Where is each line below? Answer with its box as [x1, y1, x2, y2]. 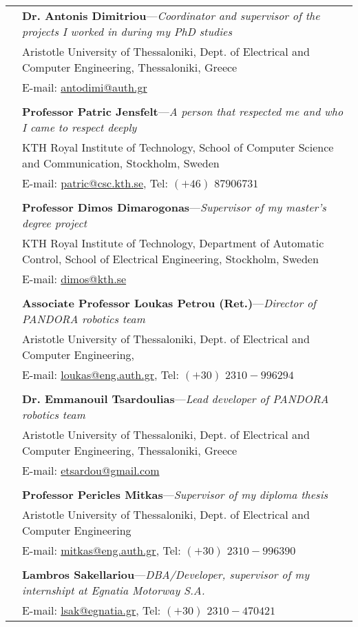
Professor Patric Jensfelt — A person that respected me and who [22, 103, 344, 119]
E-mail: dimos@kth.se [22, 271, 127, 287]
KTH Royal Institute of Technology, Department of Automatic [22, 235, 324, 251]
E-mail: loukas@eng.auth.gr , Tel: [22, 367, 179, 382]
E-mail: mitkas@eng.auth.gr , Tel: [22, 542, 181, 558]
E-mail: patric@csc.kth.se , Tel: [22, 175, 169, 191]
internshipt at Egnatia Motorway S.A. [22, 582, 205, 598]
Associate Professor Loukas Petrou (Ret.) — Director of [22, 295, 316, 311]
